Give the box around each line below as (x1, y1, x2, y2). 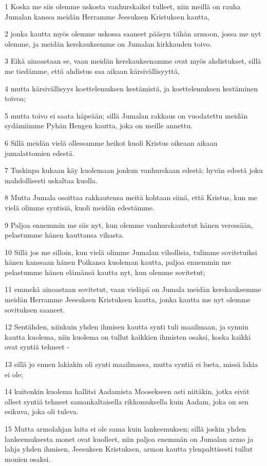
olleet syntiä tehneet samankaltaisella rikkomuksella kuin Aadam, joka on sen (5, 396, 249, 406)
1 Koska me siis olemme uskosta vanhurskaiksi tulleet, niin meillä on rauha (5, 1, 241, 11)
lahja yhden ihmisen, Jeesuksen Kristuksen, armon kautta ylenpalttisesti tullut (5, 443, 253, 454)
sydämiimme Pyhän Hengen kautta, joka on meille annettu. (5, 120, 193, 131)
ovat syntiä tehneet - (5, 341, 70, 352)
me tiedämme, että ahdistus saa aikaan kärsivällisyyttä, (5, 65, 180, 76)
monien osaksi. (5, 453, 51, 464)
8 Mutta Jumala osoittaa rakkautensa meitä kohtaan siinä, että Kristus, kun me (5, 192, 257, 203)
